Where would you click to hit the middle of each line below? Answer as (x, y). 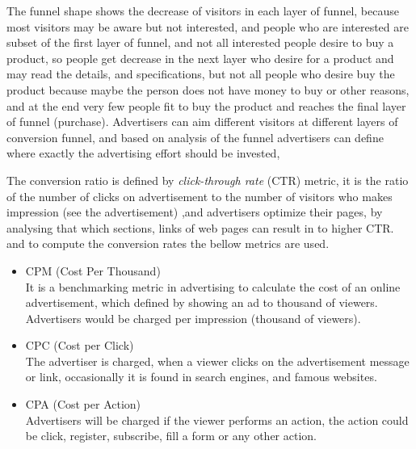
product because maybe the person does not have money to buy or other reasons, (208, 89)
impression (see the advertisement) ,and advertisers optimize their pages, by (195, 212)
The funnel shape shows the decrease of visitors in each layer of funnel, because (203, 10)
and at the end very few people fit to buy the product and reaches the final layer (206, 105)
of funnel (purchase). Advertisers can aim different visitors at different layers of (202, 122)
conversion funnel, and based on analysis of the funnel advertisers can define (195, 137)
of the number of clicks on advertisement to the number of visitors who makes (200, 196)
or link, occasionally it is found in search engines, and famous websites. (201, 377)
